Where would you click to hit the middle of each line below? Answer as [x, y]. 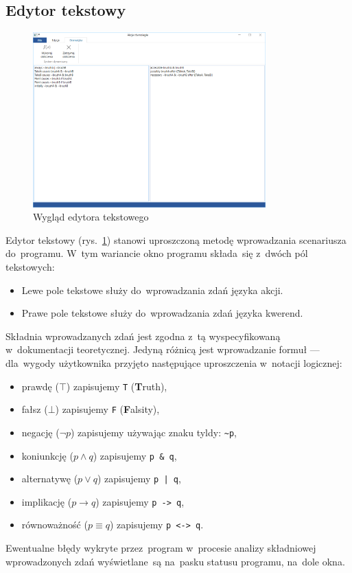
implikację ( [47, 501]
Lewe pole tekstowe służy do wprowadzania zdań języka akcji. [152, 290]
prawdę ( [40, 386]
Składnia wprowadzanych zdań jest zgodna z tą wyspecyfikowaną [143, 336]
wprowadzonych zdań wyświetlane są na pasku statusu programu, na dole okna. [175, 561]
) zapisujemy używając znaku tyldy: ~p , [154, 432]
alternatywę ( [50, 479]
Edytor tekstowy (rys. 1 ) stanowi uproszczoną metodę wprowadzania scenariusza [176, 239]
